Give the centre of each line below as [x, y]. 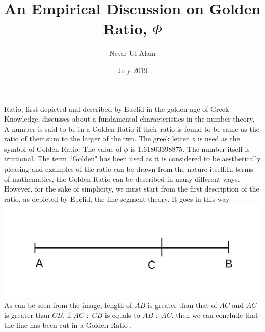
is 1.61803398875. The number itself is [190, 148]
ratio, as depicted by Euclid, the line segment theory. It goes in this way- [118, 198]
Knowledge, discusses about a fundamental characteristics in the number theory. [129, 119]
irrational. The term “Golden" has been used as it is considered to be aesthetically [132, 159]
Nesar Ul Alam [132, 53]
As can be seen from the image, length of [68, 305]
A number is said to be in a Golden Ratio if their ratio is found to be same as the [132, 128]
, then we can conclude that [215, 315]
